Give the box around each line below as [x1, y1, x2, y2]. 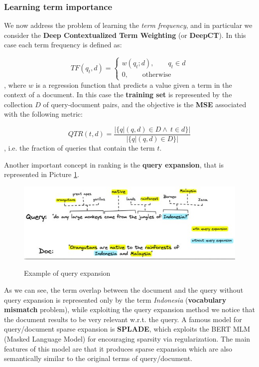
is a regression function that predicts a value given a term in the [35, 79, 232, 90]
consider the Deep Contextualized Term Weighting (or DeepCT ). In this [4, 29, 246, 40]
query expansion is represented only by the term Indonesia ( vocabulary [4, 294, 227, 305]
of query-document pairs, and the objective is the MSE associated [43, 99, 247, 109]
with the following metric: [4, 109, 83, 119]
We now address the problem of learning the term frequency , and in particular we [4, 20, 253, 30]
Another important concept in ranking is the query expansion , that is [4, 159, 224, 170]
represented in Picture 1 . [4, 169, 79, 180]
